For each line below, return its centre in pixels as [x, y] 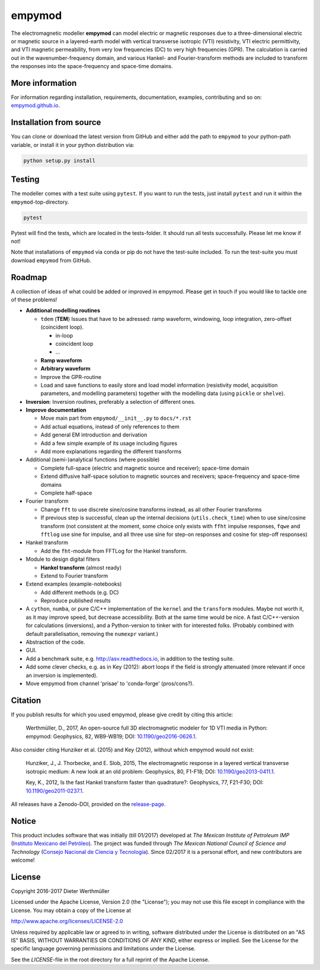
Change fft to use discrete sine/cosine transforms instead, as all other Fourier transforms [151, 509]
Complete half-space [66, 493]
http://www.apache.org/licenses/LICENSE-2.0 [67, 921]
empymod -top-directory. [40, 202]
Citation [26, 700]
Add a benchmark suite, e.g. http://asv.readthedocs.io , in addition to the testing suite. [130, 659]
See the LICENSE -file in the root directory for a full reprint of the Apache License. [110, 959]
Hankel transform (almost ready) [81, 567]
